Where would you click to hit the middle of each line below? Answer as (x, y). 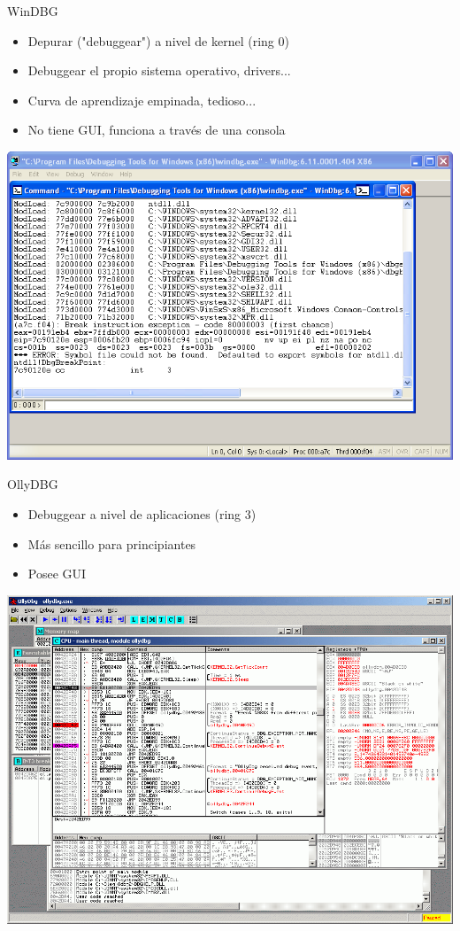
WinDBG (33, 11)
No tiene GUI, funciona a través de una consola (157, 130)
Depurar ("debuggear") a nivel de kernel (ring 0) (158, 40)
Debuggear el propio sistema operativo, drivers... (159, 70)
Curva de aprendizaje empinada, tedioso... (142, 100)
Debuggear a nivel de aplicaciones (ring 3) (142, 513)
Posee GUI (57, 574)
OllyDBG (33, 484)
